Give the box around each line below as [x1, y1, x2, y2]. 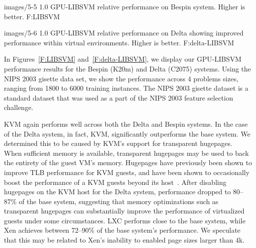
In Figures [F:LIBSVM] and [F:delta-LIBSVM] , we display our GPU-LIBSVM [4, 54, 242, 64]
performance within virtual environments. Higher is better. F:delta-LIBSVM [4, 37, 234, 47]
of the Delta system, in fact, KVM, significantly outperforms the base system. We [4, 128, 251, 139]
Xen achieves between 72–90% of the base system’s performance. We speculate [4, 225, 241, 235]
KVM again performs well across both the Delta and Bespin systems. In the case [4, 118, 248, 129]
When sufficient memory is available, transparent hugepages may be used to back [4, 147, 249, 158]
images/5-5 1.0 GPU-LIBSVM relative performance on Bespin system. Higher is [4, 1, 245, 11]
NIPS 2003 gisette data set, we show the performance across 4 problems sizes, [4, 73, 239, 83]
